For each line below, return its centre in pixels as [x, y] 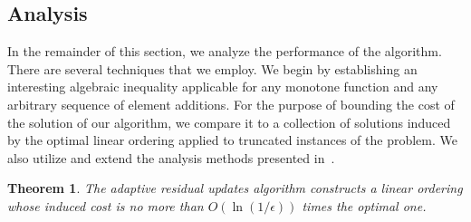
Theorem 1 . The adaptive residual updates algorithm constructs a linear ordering [235, 188]
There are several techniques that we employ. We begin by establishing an [212, 68]
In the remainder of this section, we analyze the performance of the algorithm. [225, 51]
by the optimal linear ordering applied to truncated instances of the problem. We [232, 140]
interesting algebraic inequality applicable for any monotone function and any [223, 87]
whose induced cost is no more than [106, 205]
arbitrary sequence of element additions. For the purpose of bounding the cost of [231, 104]
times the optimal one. [364, 205]
